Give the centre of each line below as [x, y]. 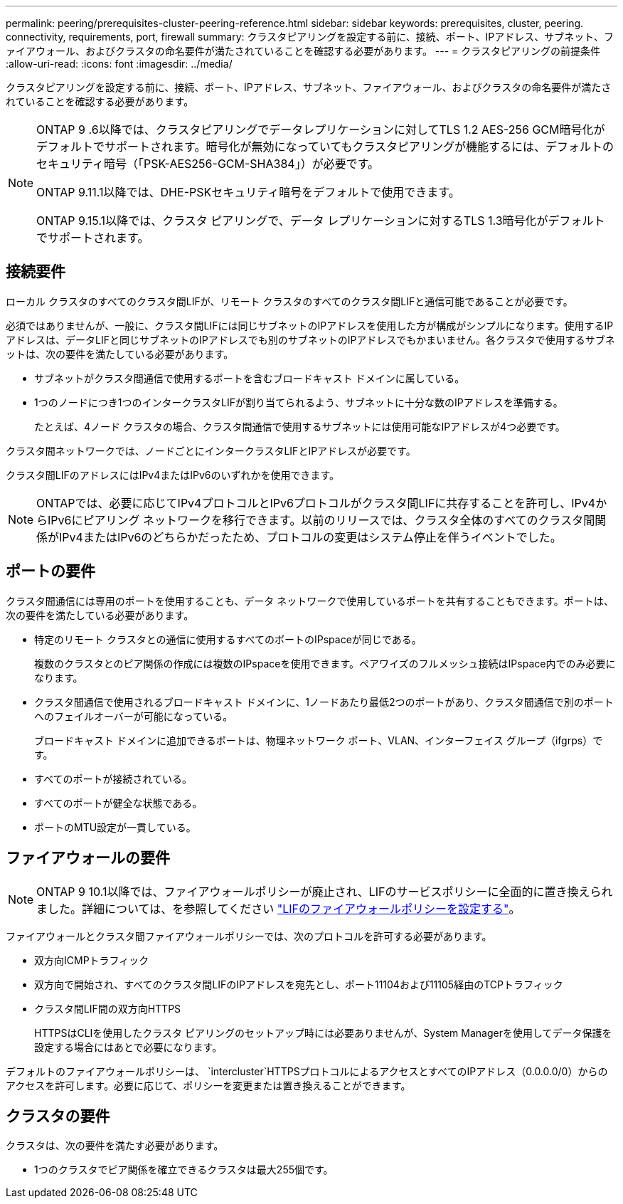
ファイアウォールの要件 [88, 858]
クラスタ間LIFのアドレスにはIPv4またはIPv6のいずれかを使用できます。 [173, 475]
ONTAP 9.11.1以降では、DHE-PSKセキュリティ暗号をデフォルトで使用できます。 [248, 192]
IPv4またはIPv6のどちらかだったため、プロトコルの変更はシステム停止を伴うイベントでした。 [310, 537]
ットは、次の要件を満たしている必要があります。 [120, 354]
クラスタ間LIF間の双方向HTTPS [108, 1008]
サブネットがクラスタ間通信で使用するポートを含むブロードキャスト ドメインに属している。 [250, 378]
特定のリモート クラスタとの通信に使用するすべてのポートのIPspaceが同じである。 [228, 639]
